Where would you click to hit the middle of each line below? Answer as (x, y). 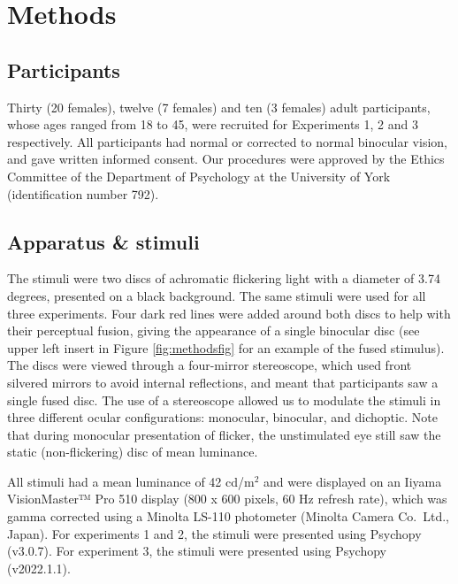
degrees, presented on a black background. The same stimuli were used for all (217, 295)
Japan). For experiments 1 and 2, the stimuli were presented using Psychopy (214, 533)
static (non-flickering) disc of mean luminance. (133, 452)
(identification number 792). (83, 193)
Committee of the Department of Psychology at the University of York (199, 176)
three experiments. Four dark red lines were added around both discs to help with (229, 313)
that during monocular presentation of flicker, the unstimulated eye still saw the (224, 434)
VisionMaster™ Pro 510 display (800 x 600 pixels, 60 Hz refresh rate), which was (227, 499)
